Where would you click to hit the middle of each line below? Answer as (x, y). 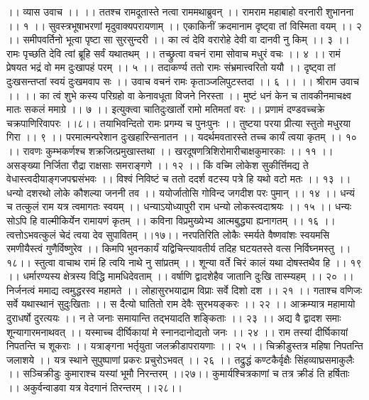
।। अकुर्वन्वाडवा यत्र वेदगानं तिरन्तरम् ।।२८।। (94, 388)
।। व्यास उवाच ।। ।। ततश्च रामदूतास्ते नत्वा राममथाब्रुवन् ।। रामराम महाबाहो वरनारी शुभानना (180, 11)
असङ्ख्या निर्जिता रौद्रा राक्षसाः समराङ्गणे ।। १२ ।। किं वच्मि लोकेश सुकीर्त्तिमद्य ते (158, 164)
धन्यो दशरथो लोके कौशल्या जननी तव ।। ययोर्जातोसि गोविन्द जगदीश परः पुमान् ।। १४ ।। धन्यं (181, 192)
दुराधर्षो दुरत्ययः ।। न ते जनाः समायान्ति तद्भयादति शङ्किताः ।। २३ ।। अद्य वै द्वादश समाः (174, 318)
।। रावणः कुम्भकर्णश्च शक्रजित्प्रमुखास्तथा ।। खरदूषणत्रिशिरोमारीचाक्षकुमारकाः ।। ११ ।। (170, 150)
